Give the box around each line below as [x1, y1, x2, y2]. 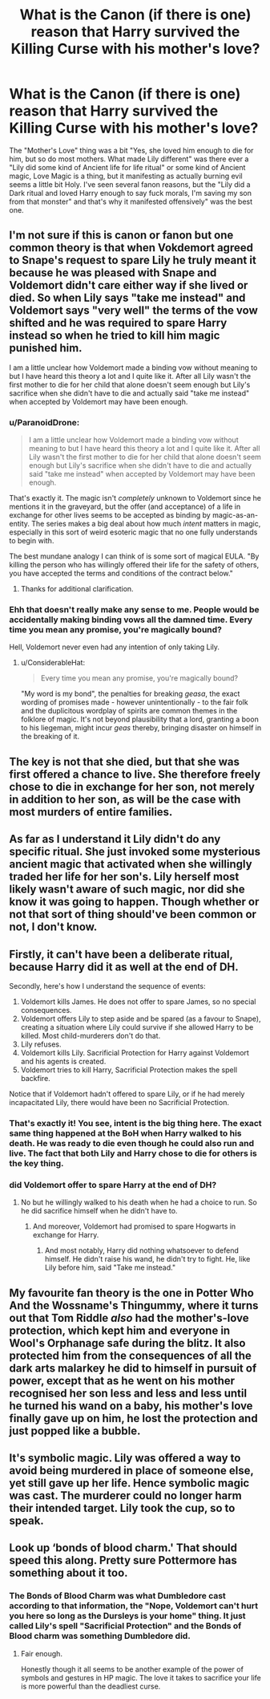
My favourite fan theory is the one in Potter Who [9, 1286, 255, 1299]
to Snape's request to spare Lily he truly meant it [9, 254, 257, 267]
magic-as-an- [212, 510, 259, 520]
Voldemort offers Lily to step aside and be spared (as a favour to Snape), [20, 1014, 261, 1023]
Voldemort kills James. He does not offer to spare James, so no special [20, 997, 256, 1006]
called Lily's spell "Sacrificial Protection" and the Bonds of [9, 1620, 242, 1632]
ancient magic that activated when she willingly [9, 857, 252, 872]
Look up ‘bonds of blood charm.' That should [9, 1541, 238, 1555]
